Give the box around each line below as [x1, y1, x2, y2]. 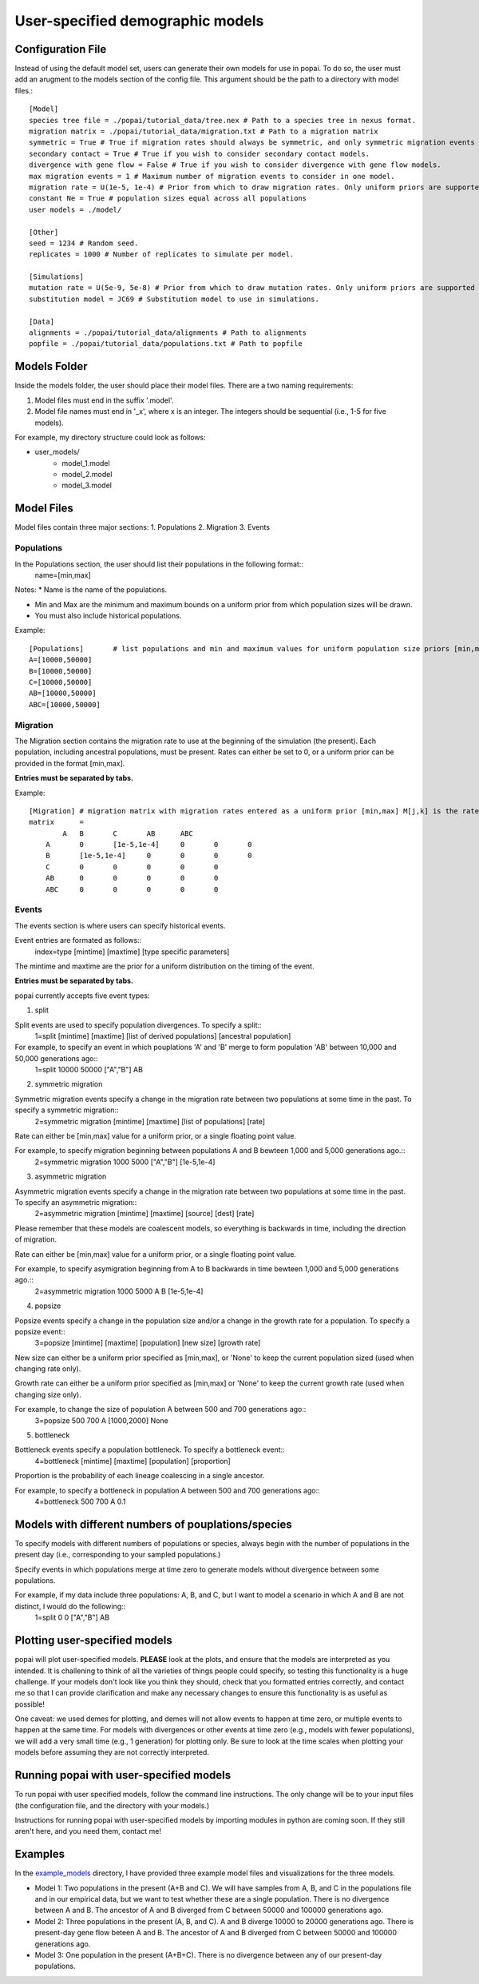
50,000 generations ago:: [14, 1053, 99, 1063]
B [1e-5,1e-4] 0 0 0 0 [45, 851, 252, 861]
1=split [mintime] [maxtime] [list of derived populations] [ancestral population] [34, 1031, 291, 1040]
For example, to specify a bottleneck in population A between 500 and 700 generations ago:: [14, 1485, 320, 1495]
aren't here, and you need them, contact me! [14, 1827, 162, 1836]
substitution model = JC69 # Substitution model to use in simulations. [29, 294, 319, 304]
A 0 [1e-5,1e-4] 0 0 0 [45, 840, 252, 849]
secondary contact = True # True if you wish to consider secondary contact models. [29, 149, 370, 158]
